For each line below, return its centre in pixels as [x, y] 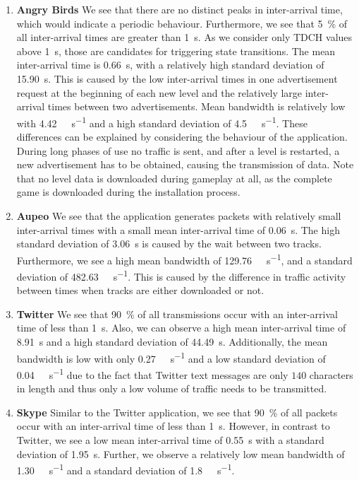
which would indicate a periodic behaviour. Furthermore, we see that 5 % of [182, 23]
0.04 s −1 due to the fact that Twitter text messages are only [152, 373]
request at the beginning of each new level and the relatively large [159, 92]
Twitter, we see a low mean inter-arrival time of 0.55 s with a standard [170, 439]
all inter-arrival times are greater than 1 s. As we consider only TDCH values [184, 37]
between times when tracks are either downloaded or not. [140, 290]
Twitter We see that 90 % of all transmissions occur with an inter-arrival [177, 314]
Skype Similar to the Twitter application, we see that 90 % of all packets [177, 412]
